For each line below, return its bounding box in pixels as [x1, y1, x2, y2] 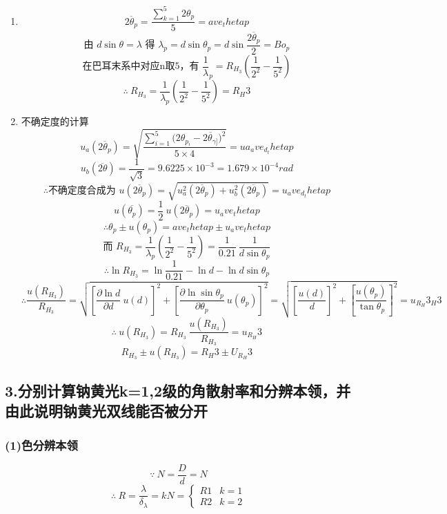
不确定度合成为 [48, 185, 116, 196]
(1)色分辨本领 [5, 436, 78, 453]
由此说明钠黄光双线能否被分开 [5, 400, 208, 421]
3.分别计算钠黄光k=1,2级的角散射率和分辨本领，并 [5, 379, 351, 401]
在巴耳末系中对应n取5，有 [82, 61, 199, 72]
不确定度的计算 [21, 113, 89, 128]
